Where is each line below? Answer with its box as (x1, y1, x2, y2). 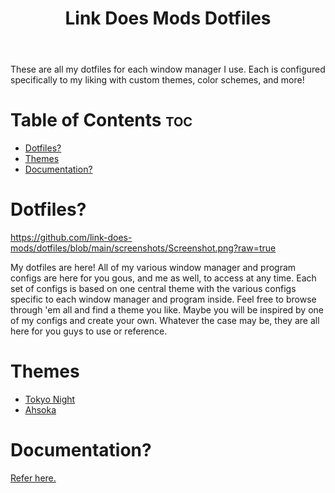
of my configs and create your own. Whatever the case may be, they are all (10, 315, 320, 327)
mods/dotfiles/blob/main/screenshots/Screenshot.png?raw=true (10, 242, 277, 254)
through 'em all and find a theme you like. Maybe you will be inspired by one (10, 304, 324, 316)
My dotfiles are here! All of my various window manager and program (10, 262, 297, 274)
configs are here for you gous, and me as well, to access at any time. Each (10, 272, 317, 284)
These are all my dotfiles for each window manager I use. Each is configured (10, 63, 326, 76)
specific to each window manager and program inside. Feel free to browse (10, 293, 317, 306)
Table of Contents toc (10, 109, 193, 132)
